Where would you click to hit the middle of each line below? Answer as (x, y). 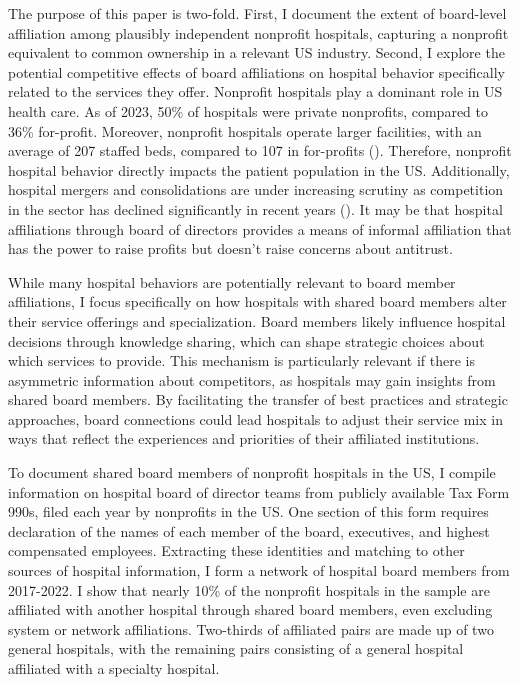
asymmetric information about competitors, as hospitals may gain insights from (252, 379)
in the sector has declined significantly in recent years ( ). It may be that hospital (255, 208)
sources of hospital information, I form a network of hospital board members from (259, 570)
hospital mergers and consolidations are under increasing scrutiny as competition (256, 189)
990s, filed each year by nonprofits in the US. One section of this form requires (248, 511)
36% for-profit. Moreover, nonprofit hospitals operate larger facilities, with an (245, 130)
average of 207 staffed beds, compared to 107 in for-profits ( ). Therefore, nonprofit (260, 150)
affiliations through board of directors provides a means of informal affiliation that (260, 228)
